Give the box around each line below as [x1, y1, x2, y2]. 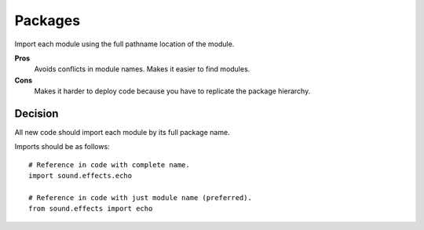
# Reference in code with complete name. [28, 160, 190, 169]
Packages [14, 12, 81, 29]
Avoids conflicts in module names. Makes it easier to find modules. [34, 64, 250, 74]
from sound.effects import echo [28, 204, 153, 214]
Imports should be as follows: [14, 142, 110, 152]
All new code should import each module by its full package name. [14, 128, 231, 137]
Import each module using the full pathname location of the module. [14, 39, 235, 49]
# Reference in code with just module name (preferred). [28, 193, 253, 202]
